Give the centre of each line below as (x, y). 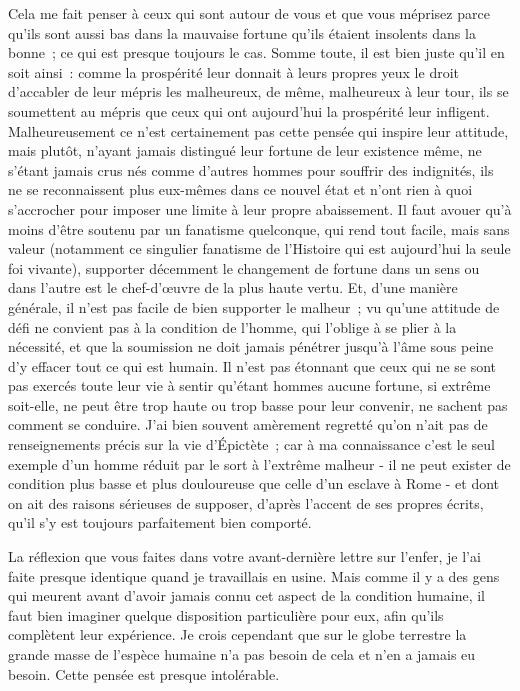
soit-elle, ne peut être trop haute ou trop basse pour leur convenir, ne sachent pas (258, 404)
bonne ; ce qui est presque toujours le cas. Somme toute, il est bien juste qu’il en (256, 52)
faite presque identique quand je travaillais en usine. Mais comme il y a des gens (254, 575)
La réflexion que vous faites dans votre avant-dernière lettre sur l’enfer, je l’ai (244, 556)
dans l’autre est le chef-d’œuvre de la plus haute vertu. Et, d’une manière (233, 287)
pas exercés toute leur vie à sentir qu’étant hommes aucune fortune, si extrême (249, 385)
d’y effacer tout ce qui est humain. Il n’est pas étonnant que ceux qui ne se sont (252, 365)
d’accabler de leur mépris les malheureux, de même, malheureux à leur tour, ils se (258, 91)
